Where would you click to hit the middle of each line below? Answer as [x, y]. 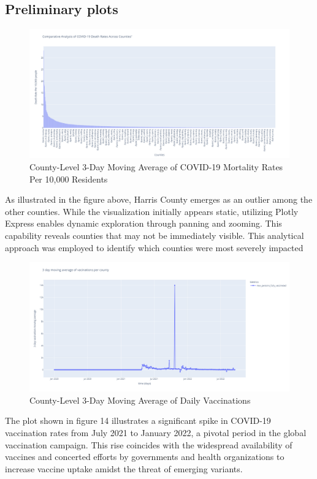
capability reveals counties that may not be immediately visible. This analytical [155, 235]
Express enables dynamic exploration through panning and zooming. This [143, 223]
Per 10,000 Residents [69, 179]
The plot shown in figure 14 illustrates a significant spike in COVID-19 [138, 421]
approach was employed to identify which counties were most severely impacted [154, 247]
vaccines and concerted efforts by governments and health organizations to [145, 457]
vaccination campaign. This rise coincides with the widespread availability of [149, 444]
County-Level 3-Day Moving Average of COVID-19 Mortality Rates [156, 166]
